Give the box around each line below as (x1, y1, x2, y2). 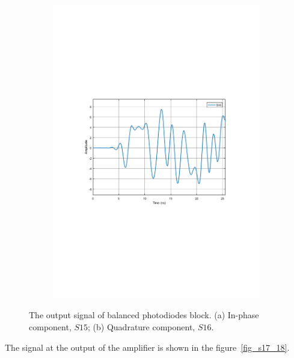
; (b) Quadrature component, (88, 320, 195, 333)
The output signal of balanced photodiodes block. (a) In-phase (29, 309, 259, 321)
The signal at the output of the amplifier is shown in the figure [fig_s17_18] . (5, 341, 290, 353)
